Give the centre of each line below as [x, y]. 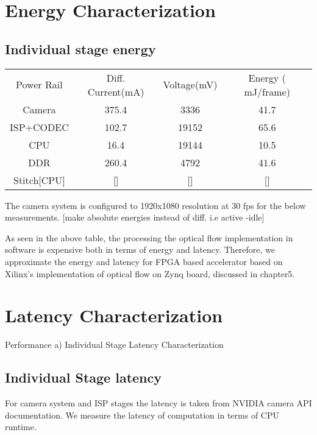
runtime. [21, 427]
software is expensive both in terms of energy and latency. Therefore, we [140, 249]
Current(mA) [116, 91]
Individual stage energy [80, 48]
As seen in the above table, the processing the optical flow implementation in [149, 237]
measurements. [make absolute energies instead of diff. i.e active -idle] [135, 217]
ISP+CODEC [39, 127]
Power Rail [39, 85]
